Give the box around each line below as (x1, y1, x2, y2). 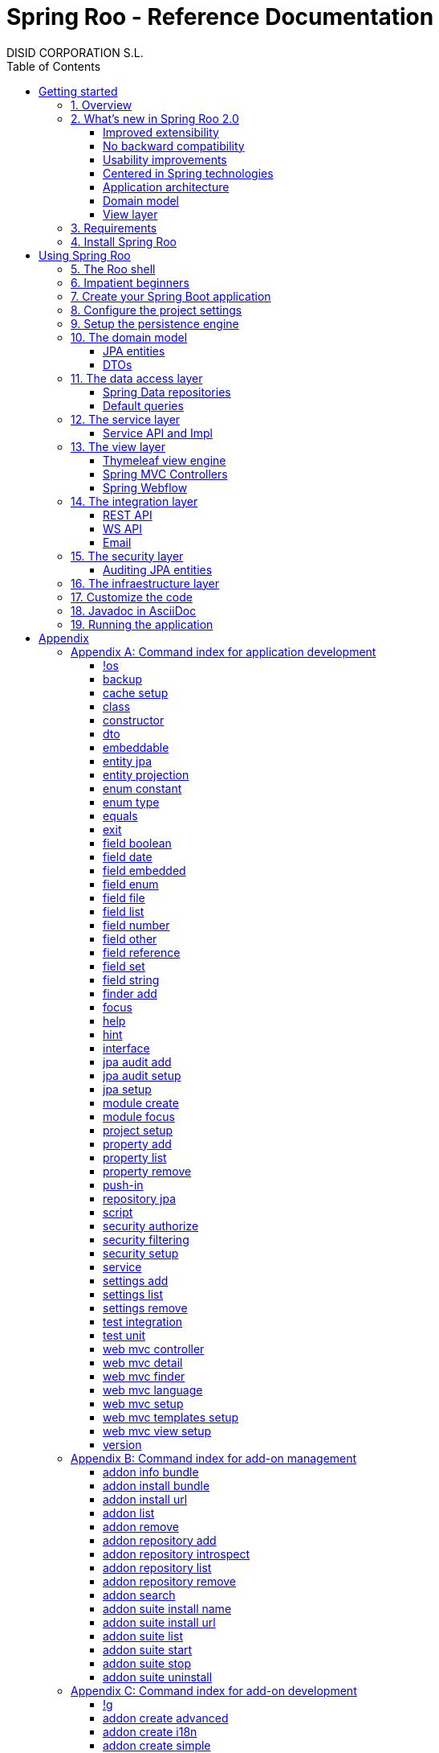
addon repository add (103, 1533, 217, 1547)
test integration (103, 1314, 183, 1328)
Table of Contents (6, 59, 101, 73)
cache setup (103, 685, 169, 700)
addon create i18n (103, 1724, 197, 1739)
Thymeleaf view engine (103, 453, 226, 467)
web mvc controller (103, 1341, 205, 1356)
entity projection (103, 767, 189, 782)
